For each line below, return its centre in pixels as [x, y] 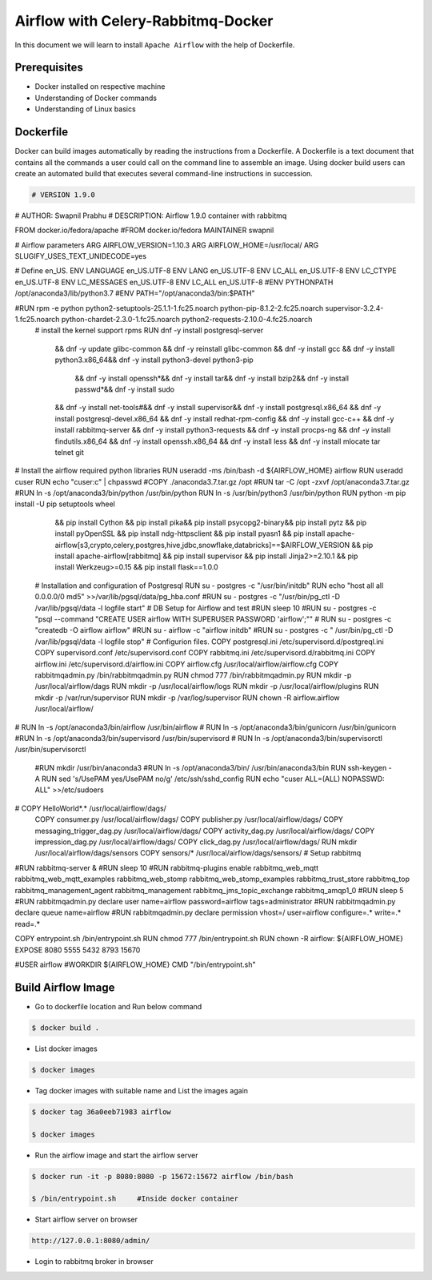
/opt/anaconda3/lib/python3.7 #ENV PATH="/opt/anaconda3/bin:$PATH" [135, 293]
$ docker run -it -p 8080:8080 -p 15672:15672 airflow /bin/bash [162, 1176]
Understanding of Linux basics [85, 109]
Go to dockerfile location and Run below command [118, 1006]
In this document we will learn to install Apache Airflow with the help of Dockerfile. [155, 45]
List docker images [66, 1049]
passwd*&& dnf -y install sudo [125, 389]
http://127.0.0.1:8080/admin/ [91, 1241]
